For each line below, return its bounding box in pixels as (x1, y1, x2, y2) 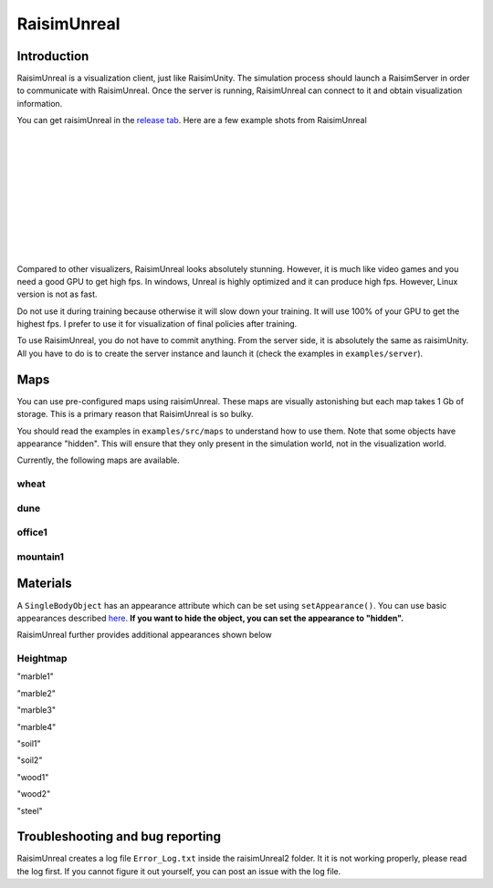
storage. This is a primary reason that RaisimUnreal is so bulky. (16, 409, 254, 420)
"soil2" (16, 755, 43, 766)
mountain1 (16, 550, 64, 563)
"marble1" (16, 671, 55, 682)
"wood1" (16, 771, 49, 782)
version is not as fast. (16, 288, 98, 300)
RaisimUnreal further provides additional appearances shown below (16, 630, 273, 641)
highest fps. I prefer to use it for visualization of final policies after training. (16, 319, 298, 329)
